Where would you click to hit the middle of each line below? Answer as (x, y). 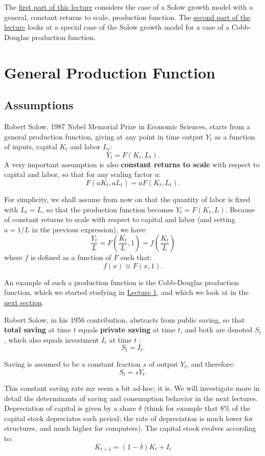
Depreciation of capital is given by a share (70, 408)
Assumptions (39, 105)
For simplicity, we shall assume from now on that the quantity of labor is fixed (127, 199)
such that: (136, 257)
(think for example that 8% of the (197, 408)
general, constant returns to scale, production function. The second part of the (127, 17)
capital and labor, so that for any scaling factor (79, 174)
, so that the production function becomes (108, 209)
